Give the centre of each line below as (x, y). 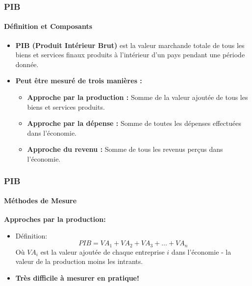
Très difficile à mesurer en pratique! (77, 278)
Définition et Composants (48, 26)
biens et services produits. (66, 107)
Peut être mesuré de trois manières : (79, 81)
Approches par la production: (55, 219)
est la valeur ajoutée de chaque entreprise (102, 251)
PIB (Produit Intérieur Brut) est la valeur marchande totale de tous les (130, 45)
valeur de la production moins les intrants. (79, 261)
